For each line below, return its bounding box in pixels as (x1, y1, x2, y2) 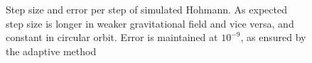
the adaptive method (6, 43, 97, 58)
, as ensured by (240, 30, 306, 45)
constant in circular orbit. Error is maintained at (6, 30, 218, 45)
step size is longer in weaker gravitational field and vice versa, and (6, 16, 294, 30)
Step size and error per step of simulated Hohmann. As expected (6, 2, 287, 16)
